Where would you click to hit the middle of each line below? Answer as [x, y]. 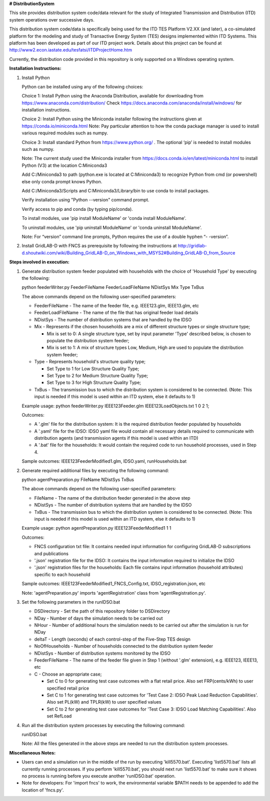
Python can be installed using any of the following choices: [82, 86]
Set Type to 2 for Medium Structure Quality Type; [97, 375]
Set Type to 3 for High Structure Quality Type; [94, 383]
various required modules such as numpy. [65, 133]
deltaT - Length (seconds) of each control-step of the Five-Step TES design [112, 639]
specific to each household [62, 574]
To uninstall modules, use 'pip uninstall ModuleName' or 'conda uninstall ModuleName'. [112, 227]
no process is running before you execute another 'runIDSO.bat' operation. [99, 776]
